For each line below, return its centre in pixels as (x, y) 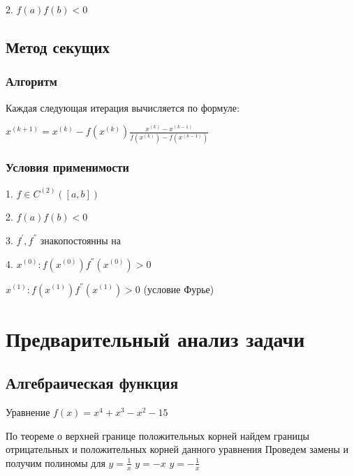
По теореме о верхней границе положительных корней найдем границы (157, 435)
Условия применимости (67, 167)
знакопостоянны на (81, 240)
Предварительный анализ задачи (155, 338)
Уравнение (28, 412)
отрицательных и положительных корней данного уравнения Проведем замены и (177, 449)
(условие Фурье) (179, 289)
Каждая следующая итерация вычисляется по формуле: (123, 107)
